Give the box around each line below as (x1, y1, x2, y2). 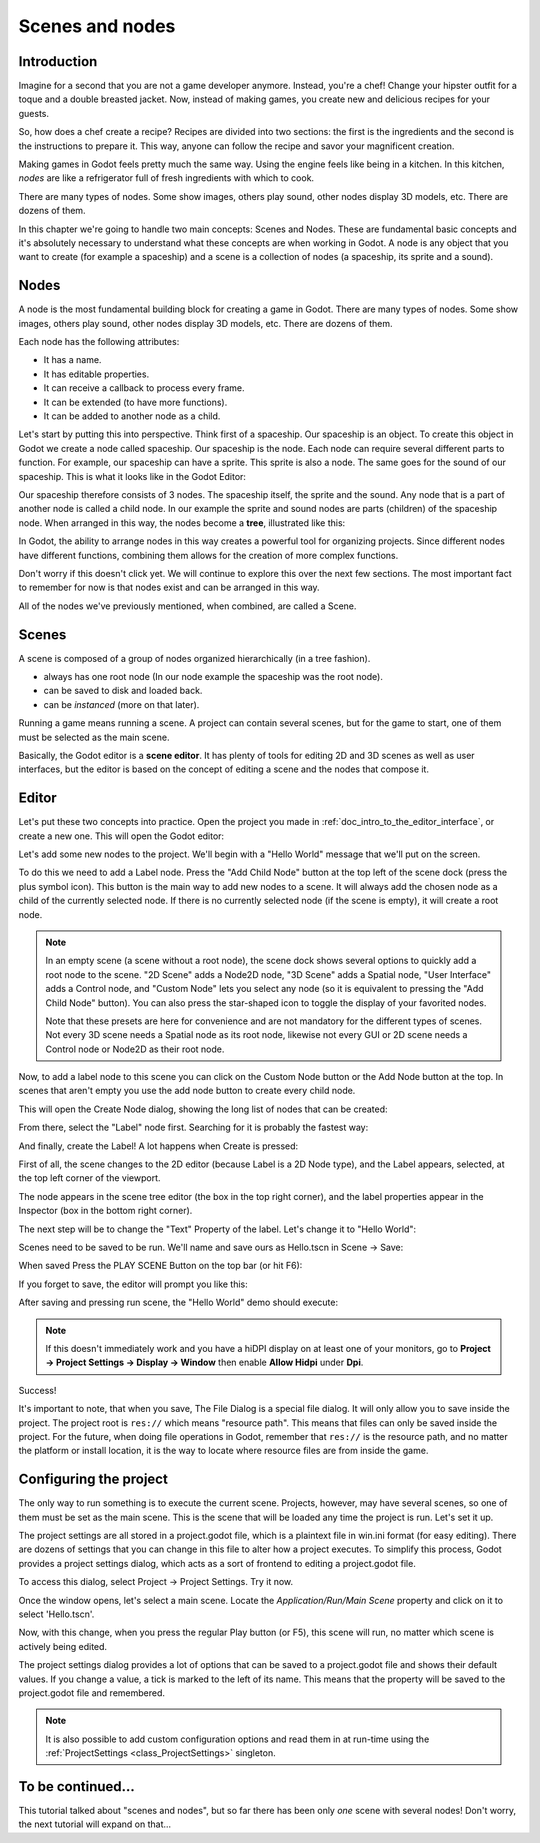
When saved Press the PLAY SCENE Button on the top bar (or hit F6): (18, 1260, 303, 1272)
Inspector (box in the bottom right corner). (18, 1205, 193, 1217)
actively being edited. (18, 1640, 108, 1652)
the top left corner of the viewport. (18, 1172, 161, 1184)
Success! (18, 1384, 57, 1396)
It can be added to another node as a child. (43, 410, 221, 422)
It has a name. (43, 354, 102, 366)
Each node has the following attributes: (18, 336, 180, 348)
